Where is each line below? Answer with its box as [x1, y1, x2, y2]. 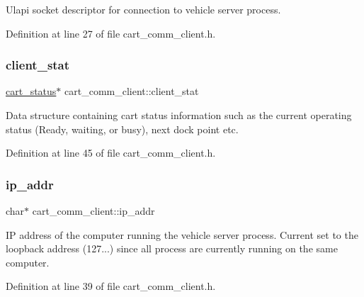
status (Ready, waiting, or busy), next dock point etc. [6, 121, 239, 136]
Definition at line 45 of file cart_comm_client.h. [6, 145, 216, 160]
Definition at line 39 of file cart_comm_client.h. [6, 279, 216, 293]
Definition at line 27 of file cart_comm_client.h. [6, 26, 216, 40]
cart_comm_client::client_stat [64, 84, 199, 99]
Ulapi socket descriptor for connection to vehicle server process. [6, 2, 281, 16]
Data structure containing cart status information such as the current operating [6, 108, 352, 122]
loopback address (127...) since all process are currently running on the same [6, 241, 338, 256]
